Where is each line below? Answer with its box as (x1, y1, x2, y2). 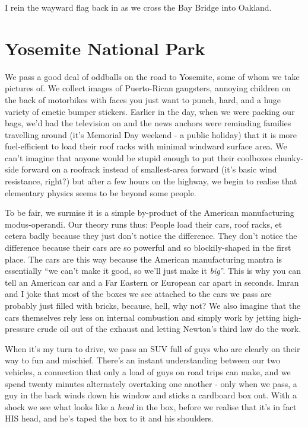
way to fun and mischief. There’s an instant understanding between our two (5, 354, 280, 366)
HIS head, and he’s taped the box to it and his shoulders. (5, 412, 214, 424)
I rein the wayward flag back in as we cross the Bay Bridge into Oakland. (5, 1, 272, 13)
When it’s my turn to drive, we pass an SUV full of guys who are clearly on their (5, 342, 300, 354)
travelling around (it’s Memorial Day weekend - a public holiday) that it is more (5, 128, 297, 140)
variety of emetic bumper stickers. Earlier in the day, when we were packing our (5, 105, 295, 117)
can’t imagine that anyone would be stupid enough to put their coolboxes (5, 151, 272, 164)
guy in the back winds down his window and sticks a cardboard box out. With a (5, 389, 297, 401)
